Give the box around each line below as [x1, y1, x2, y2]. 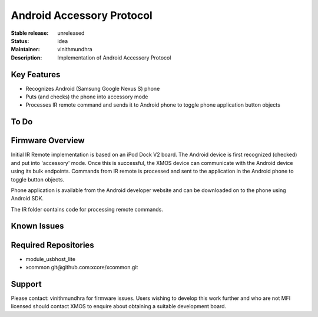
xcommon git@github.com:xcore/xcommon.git [25, 263, 138, 270]
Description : [11, 54, 42, 61]
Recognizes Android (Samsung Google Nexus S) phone [25, 85, 160, 92]
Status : [11, 37, 29, 44]
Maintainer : [11, 46, 41, 53]
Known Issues [11, 221, 64, 231]
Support [11, 279, 42, 289]
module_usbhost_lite [25, 255, 76, 262]
